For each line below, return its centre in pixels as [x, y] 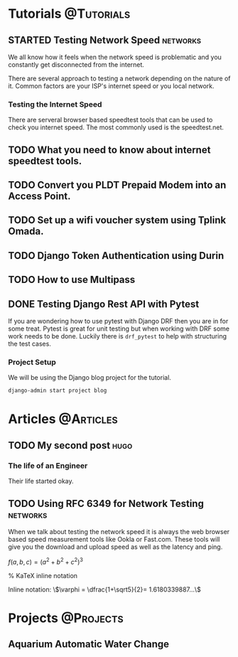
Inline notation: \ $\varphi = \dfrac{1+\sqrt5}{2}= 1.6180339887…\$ [104, 589]
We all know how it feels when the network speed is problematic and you [115, 57]
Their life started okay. [41, 481]
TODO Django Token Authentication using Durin [116, 256]
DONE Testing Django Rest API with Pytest [104, 304]
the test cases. [30, 344]
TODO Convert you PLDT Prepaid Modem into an [117, 185]
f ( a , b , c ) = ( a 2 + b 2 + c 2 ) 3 [46, 561]
